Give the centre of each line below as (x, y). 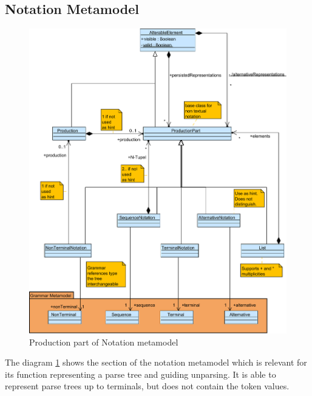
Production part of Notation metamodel (104, 342)
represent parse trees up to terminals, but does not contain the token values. (147, 386)
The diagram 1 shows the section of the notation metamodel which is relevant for (156, 362)
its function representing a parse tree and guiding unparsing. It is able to (141, 374)
